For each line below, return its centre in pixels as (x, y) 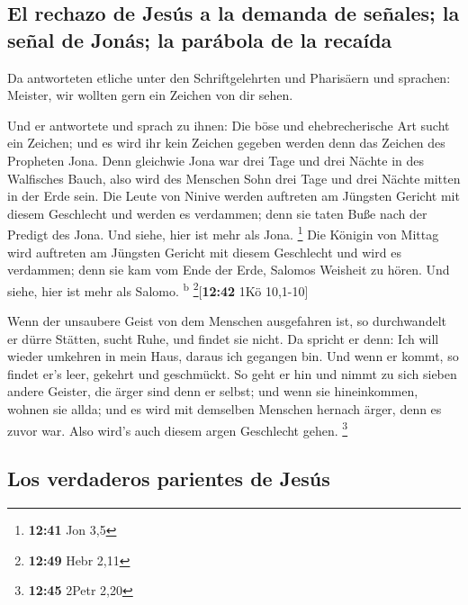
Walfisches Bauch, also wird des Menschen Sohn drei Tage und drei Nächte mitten (234, 178)
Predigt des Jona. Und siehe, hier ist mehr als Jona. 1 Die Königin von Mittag (223, 233)
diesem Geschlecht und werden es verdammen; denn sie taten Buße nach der (217, 213)
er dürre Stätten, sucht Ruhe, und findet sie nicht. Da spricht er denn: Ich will (223, 338)
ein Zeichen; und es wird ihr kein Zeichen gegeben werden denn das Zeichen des (226, 143)
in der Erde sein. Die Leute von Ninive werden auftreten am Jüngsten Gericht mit (234, 196)
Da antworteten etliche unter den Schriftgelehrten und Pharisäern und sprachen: (229, 77)
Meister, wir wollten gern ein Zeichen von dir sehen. (150, 95)
